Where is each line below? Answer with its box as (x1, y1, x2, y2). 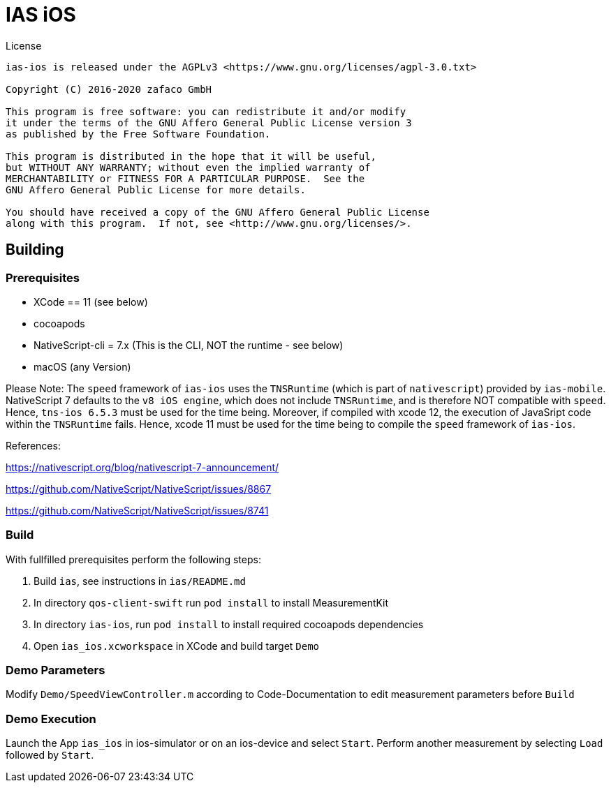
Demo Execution (6, 711, 96, 726)
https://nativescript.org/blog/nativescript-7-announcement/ (6, 461, 279, 473)
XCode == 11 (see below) (34, 295, 148, 308)
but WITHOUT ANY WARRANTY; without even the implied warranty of (6, 161, 371, 173)
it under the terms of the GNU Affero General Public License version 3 (6, 117, 412, 128)
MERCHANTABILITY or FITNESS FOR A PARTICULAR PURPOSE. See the (6, 172, 365, 184)
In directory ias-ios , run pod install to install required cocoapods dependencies (34, 618, 424, 630)
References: (6, 439, 61, 452)
